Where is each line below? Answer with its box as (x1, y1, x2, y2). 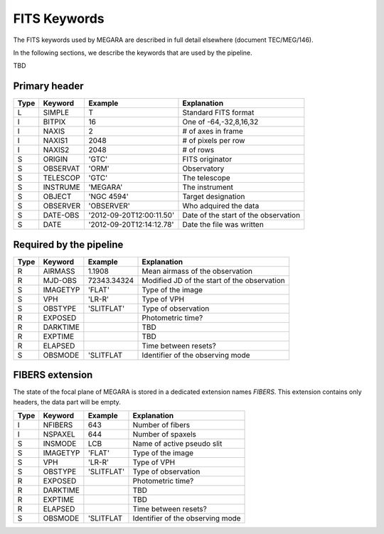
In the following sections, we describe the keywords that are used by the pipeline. (13, 48, 252, 57)
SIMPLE (43, 107, 70, 117)
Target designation (182, 192, 245, 202)
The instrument (182, 182, 234, 192)
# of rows (182, 145, 215, 155)
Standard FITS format (182, 107, 255, 117)
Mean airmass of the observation (142, 266, 252, 276)
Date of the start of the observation (182, 210, 301, 220)
